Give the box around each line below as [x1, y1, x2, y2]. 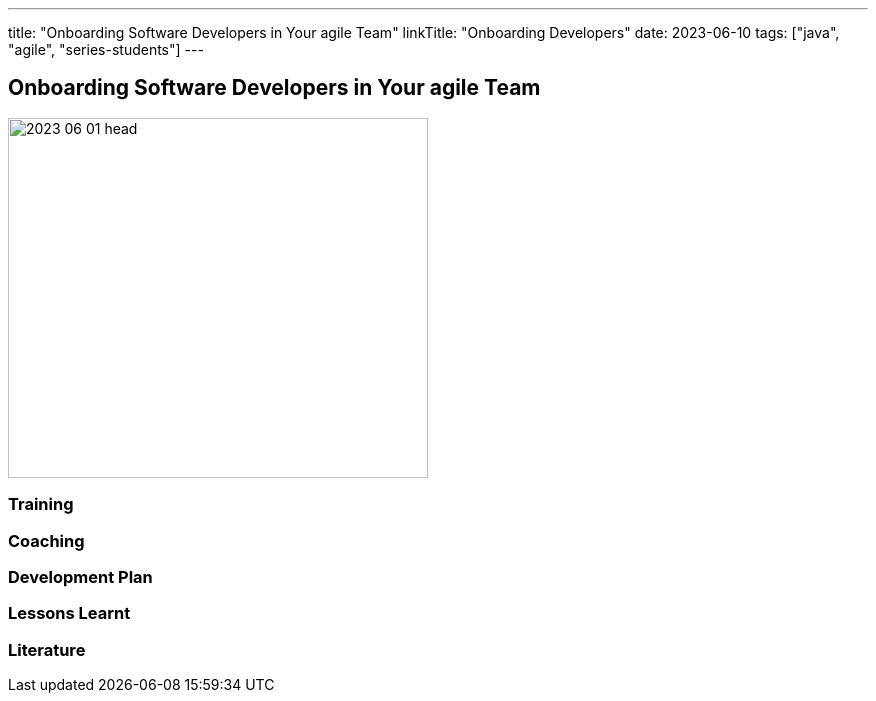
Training [8, 494, 74, 515]
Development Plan [8, 566, 153, 587]
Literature [8, 639, 86, 660]
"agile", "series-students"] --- [8, 41, 204, 58]
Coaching [8, 530, 85, 551]
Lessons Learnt [8, 603, 131, 624]
